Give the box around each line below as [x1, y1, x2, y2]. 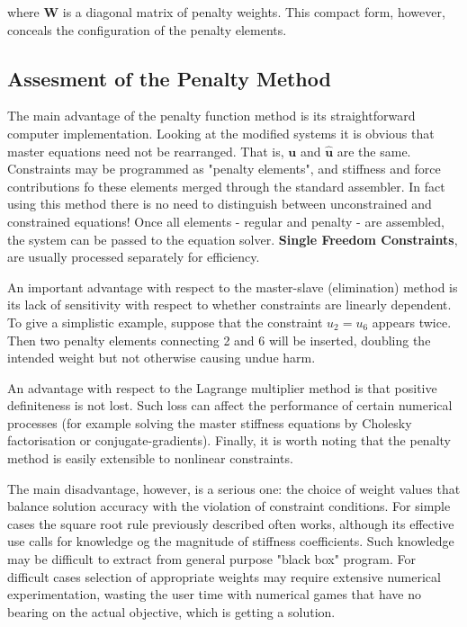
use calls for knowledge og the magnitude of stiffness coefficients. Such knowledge [7, 532, 454, 551]
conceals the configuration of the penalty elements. [7, 20, 287, 39]
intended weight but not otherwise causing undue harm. [7, 348, 316, 367]
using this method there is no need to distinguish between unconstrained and [7, 194, 432, 213]
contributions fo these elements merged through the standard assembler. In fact [7, 176, 445, 195]
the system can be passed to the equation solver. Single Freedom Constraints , [7, 229, 458, 248]
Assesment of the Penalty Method [7, 64, 331, 92]
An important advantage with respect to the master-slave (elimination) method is [7, 277, 458, 296]
